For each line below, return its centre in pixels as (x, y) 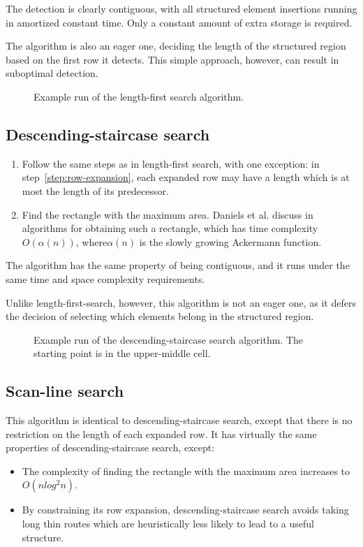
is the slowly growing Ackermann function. (230, 241)
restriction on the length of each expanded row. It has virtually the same (161, 433)
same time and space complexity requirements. (105, 278)
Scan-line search (65, 391)
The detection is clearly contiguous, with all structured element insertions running (181, 8)
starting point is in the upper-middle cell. (122, 353)
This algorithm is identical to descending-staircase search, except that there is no (179, 420)
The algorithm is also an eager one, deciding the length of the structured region (176, 46)
